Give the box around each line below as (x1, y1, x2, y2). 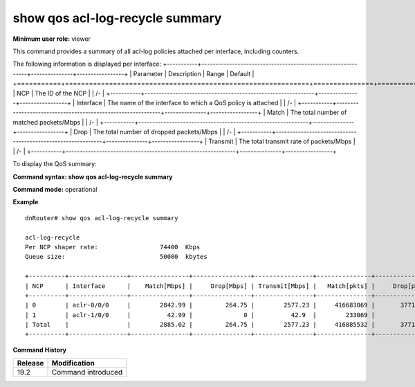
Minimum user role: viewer (12, 35, 91, 43)
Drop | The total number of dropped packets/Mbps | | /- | (73, 128, 236, 136)
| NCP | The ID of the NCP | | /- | (12, 89, 105, 97)
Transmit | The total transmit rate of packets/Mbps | (208, 137, 356, 145)
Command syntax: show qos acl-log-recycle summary (12, 172, 173, 181)
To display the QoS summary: (12, 160, 97, 168)
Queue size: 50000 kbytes (25, 253, 207, 261)
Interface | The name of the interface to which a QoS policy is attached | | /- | (76, 98, 297, 107)
